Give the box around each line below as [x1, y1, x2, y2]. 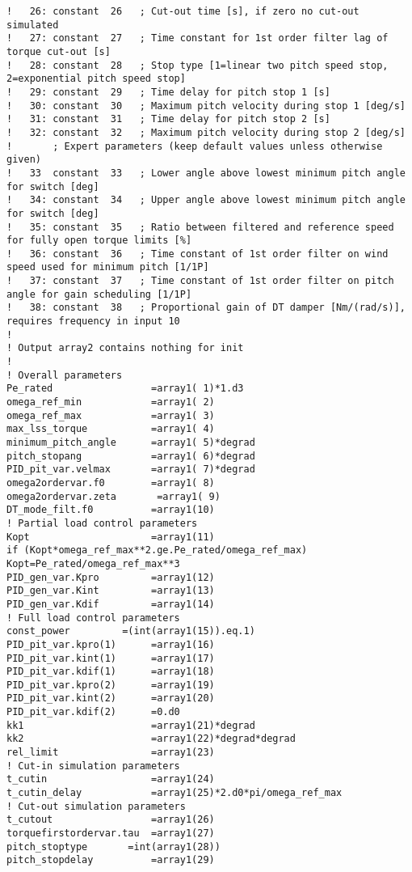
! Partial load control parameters [6, 517, 198, 529]
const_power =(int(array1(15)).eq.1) [6, 625, 255, 637]
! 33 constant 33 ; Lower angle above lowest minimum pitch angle [6, 167, 406, 179]
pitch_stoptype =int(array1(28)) [6, 840, 221, 853]
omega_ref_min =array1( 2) [6, 396, 215, 408]
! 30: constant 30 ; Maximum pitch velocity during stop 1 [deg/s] [6, 99, 406, 112]
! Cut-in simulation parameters [6, 760, 180, 772]
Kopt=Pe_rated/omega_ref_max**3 [6, 557, 180, 569]
